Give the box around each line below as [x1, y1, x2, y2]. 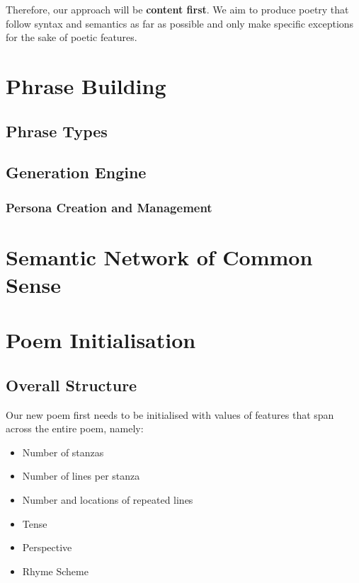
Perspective [22, 540, 72, 555]
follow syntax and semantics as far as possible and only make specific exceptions [6, 16, 354, 30]
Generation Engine [6, 161, 147, 183]
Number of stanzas [22, 444, 104, 459]
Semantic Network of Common [6, 242, 313, 271]
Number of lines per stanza [22, 468, 140, 483]
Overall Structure [6, 374, 137, 396]
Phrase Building [6, 71, 166, 100]
